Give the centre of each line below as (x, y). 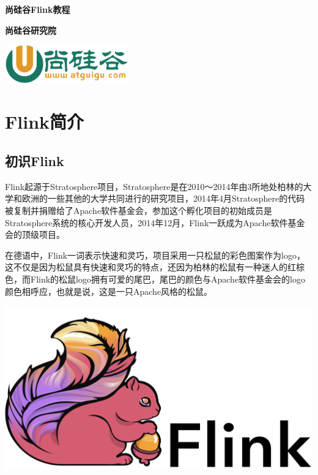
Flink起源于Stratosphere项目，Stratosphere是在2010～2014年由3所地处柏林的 (154, 186)
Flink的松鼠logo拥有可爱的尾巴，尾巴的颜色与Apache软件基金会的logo (168, 279)
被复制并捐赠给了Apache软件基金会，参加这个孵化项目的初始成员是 (139, 210)
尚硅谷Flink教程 (38, 9)
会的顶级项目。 (35, 234)
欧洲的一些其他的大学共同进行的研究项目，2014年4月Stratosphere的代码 (163, 198)
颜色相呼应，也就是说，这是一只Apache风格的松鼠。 (109, 291)
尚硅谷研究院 (31, 30)
